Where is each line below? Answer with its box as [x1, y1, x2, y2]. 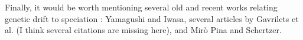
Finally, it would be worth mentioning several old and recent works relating [5, 1, 278, 13]
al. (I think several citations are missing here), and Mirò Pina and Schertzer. [5, 24, 282, 36]
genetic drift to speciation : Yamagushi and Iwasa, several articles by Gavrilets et [5, 12, 299, 24]
